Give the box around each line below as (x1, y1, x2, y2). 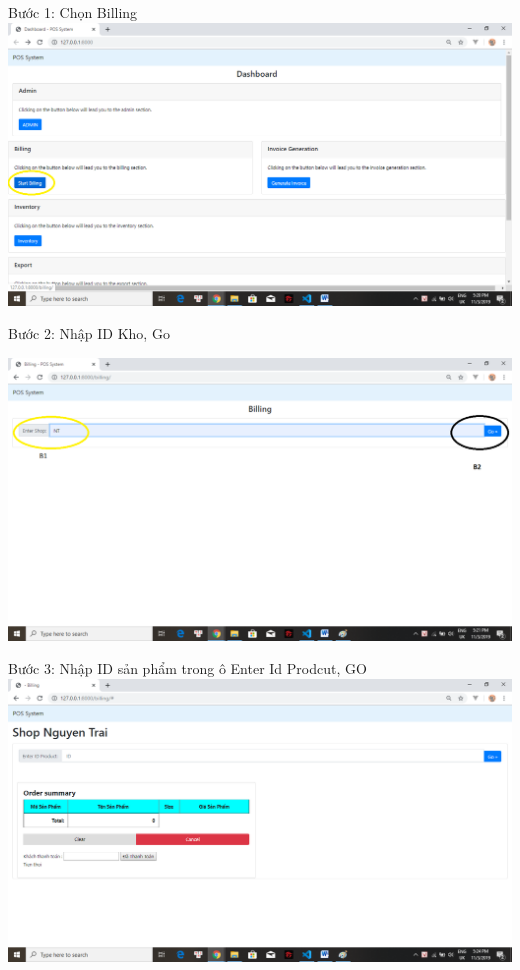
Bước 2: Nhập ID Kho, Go (8, 323, 170, 344)
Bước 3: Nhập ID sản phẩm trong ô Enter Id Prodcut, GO (8, 658, 367, 679)
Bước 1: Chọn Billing (8, 2, 138, 22)
